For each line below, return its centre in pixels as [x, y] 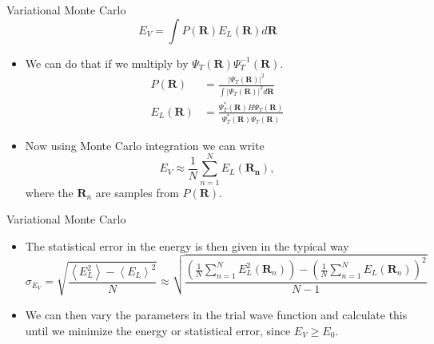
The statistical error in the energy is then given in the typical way [187, 245]
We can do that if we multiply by [107, 63]
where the [49, 192]
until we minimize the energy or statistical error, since [158, 330]
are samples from [137, 192]
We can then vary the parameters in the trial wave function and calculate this [216, 314]
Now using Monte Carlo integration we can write [145, 145]
